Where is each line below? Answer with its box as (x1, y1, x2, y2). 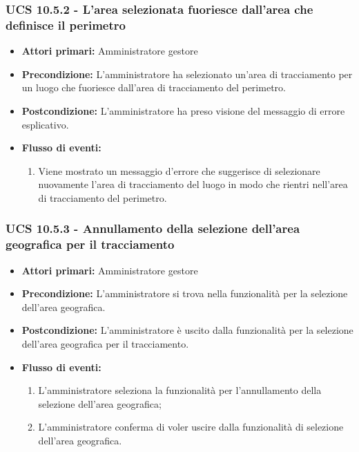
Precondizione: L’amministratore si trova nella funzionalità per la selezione (21, 286, 348, 301)
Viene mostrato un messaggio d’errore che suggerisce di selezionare (38, 163, 320, 178)
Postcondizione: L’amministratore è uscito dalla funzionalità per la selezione (21, 323, 353, 337)
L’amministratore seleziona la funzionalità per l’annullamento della (38, 383, 322, 397)
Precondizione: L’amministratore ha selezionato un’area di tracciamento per (21, 66, 353, 81)
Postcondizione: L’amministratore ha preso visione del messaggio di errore (21, 103, 345, 117)
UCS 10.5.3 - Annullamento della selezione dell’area (6, 220, 300, 237)
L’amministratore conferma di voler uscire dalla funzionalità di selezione (38, 420, 344, 434)
